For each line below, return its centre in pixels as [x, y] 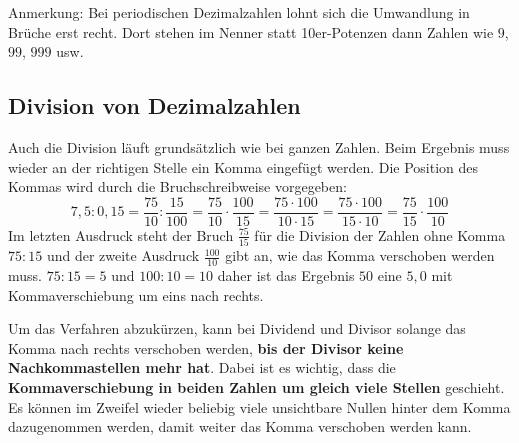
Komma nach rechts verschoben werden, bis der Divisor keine [206, 347]
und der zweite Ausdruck [123, 255]
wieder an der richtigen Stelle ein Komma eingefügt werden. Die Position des [243, 166]
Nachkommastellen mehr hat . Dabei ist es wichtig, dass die [202, 367]
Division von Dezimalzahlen [154, 105]
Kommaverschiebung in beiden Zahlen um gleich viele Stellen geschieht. [256, 386]
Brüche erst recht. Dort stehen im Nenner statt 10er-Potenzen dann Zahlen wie [251, 31]
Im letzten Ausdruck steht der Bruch [121, 234]
